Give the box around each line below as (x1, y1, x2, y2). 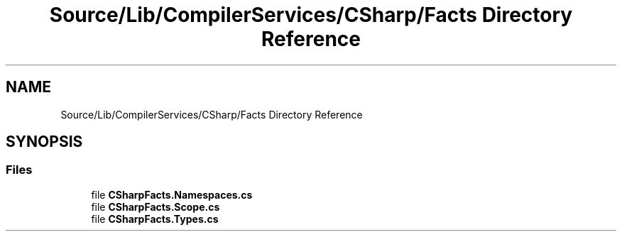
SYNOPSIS (6, 133, 83, 151)
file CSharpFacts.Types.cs (91, 212, 219, 225)
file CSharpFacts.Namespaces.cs (91, 188, 253, 201)
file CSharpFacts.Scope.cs (91, 200, 220, 213)
